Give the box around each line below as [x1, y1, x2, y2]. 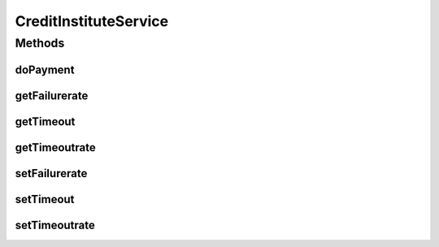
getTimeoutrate [15, 141, 97, 154]
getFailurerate [15, 89, 89, 102]
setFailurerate [15, 167, 88, 180]
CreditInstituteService [15, 12, 169, 30]
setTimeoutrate [15, 218, 95, 232]
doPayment [15, 63, 75, 76]
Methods [15, 36, 65, 50]
